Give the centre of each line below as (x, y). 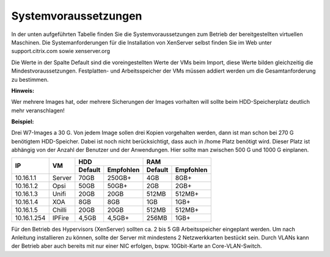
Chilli (60, 209)
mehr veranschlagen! (38, 110)
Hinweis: (23, 90)
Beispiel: (23, 121)
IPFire (61, 218)
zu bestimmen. (30, 79)
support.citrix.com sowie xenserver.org (61, 51)
